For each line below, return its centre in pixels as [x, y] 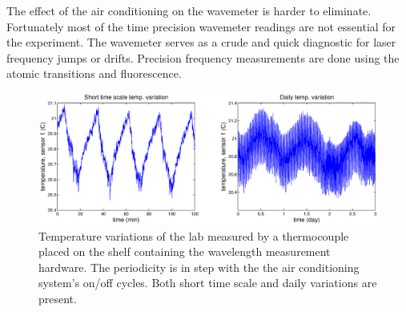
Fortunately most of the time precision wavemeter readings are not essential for [201, 26]
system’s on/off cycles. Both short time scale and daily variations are [208, 283]
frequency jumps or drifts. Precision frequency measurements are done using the [203, 57]
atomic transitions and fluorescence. [94, 73]
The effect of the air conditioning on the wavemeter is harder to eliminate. [189, 10]
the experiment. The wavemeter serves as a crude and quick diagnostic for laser [201, 42]
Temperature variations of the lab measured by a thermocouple [194, 235]
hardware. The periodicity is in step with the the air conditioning [199, 267]
